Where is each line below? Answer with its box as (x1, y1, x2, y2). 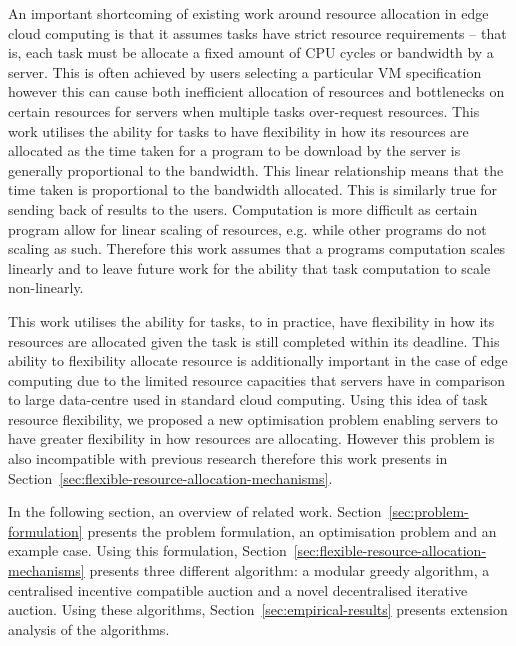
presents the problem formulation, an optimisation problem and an (87, 520, 497, 541)
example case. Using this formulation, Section (8, 540, 287, 561)
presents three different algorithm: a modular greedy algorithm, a (89, 560, 490, 581)
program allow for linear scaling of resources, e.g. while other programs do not (8, 218, 487, 239)
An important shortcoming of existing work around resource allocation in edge (8, 3, 489, 23)
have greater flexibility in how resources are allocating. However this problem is (8, 428, 495, 449)
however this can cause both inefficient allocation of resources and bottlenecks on (8, 81, 505, 102)
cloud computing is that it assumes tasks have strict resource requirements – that (8, 22, 507, 43)
